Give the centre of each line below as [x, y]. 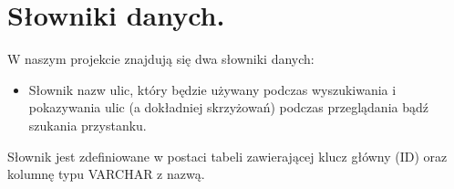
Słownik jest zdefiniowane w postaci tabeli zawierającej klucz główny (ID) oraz [227, 156]
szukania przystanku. [88, 125]
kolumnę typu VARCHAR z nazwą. [106, 174]
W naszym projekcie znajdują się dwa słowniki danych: [161, 59]
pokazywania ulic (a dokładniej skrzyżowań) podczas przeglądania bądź [228, 107]
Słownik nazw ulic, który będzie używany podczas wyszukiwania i [212, 89]
